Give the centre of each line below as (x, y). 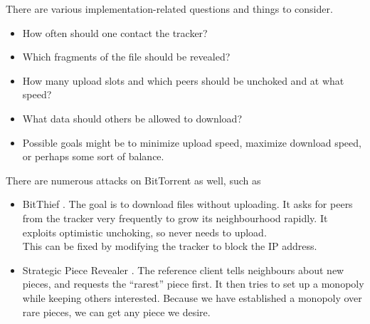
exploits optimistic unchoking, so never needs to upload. (144, 232)
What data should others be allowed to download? (132, 118)
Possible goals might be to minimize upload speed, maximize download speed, (192, 142)
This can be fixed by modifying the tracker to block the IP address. (170, 246)
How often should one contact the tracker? (115, 32)
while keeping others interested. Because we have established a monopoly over (192, 297)
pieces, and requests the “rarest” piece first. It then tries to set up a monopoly (193, 284)
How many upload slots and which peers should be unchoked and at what (183, 80)
